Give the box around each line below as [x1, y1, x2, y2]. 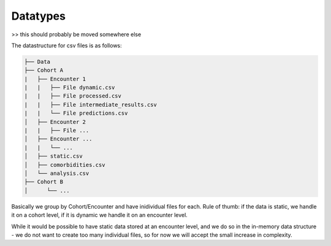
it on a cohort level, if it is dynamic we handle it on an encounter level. [11, 212, 188, 219]
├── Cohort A [24, 67, 64, 74]
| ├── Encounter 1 [24, 75, 86, 82]
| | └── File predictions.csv [24, 110, 128, 117]
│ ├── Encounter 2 [24, 118, 86, 125]
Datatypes [11, 9, 66, 23]
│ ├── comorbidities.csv [24, 161, 105, 168]
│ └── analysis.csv [24, 170, 89, 177]
